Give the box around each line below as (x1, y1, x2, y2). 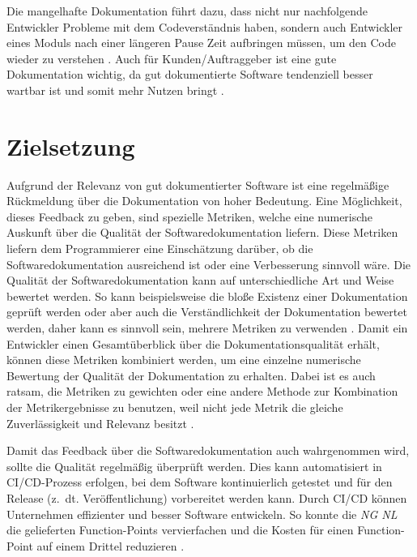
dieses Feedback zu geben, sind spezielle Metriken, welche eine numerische (6, 208, 373, 225)
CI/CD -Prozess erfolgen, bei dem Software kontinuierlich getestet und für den (6, 473, 393, 491)
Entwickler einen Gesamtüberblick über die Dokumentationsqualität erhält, (6, 335, 380, 352)
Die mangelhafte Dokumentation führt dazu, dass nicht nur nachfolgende (6, 2, 368, 19)
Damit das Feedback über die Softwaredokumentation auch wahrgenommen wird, (6, 442, 410, 459)
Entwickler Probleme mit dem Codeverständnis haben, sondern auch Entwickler (6, 18, 403, 35)
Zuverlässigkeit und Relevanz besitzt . (6, 414, 194, 431)
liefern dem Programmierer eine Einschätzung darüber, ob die (6, 240, 313, 257)
